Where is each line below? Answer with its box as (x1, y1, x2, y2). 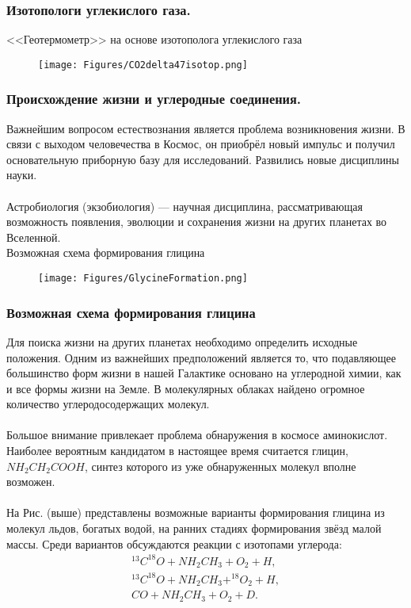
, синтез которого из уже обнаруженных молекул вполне (84, 457, 356, 474)
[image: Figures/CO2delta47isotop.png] (38, 59, 248, 71)
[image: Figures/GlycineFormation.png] (38, 273, 248, 285)
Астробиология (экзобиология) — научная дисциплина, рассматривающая (6, 197, 363, 214)
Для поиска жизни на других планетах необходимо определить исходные (6, 333, 358, 350)
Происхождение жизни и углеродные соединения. (6, 89, 302, 109)
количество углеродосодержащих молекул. (6, 396, 210, 412)
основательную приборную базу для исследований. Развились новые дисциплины (6, 151, 399, 167)
